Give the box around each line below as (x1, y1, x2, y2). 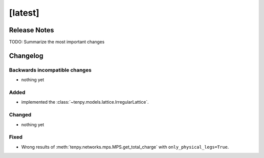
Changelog (9, 51, 44, 60)
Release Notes (9, 26, 54, 34)
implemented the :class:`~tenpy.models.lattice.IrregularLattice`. (21, 99, 149, 105)
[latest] (9, 7, 40, 18)
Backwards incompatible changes (9, 67, 92, 73)
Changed (9, 112, 32, 118)
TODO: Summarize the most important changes (9, 39, 105, 45)
